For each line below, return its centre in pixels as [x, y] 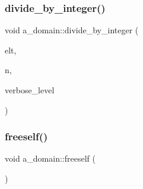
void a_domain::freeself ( [50, 158]
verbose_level [30, 90]
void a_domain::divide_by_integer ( [72, 30]
